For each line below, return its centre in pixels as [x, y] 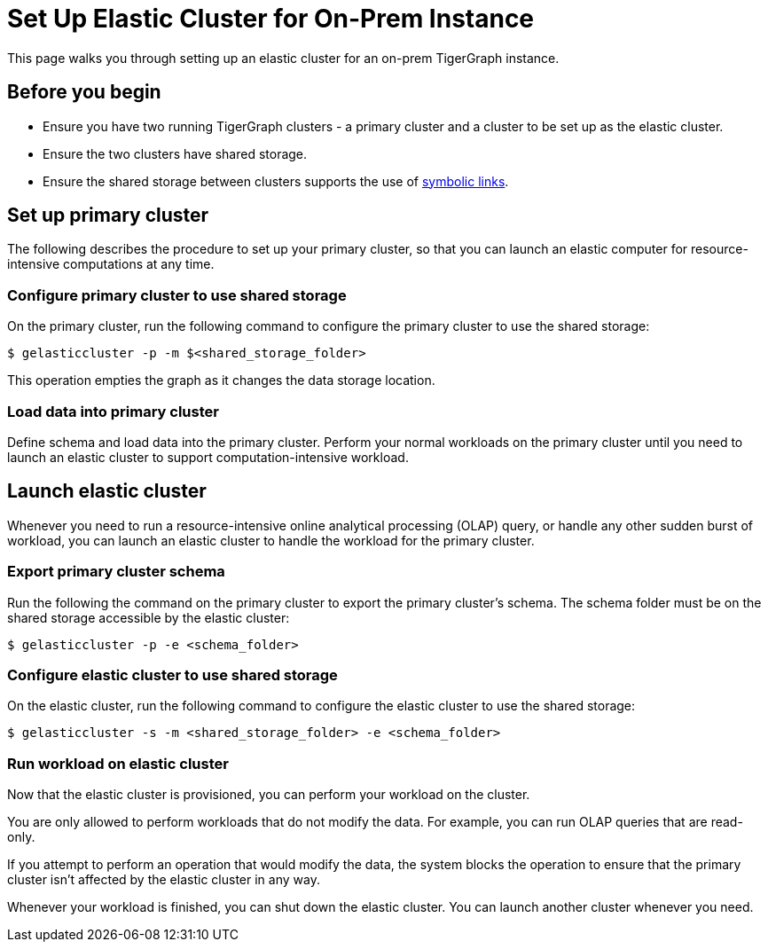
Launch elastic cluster [107, 491]
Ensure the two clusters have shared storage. [175, 153]
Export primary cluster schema [116, 572]
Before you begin [84, 92]
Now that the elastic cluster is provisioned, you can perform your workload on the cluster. [269, 795]
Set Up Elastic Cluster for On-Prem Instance [271, 19]
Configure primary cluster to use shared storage [177, 295]
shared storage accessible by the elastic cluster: [149, 617]
